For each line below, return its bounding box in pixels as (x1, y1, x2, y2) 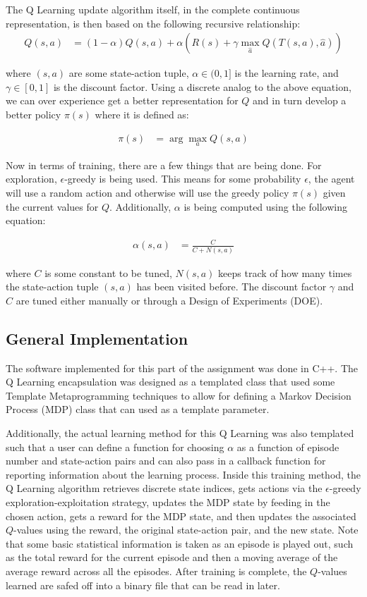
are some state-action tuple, (68, 66, 189, 80)
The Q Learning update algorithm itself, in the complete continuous (6, 2, 300, 16)
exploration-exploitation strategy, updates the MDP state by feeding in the (6, 495, 330, 509)
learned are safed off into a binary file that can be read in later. (6, 577, 280, 592)
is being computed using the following (183, 199, 348, 214)
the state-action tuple (6, 279, 99, 294)
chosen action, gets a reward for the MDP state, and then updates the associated (6, 508, 356, 523)
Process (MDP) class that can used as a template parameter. (6, 402, 270, 417)
